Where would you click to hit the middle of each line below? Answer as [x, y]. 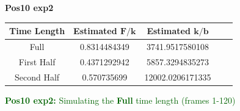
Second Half [37, 77]
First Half [37, 61]
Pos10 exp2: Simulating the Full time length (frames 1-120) [120, 100]
